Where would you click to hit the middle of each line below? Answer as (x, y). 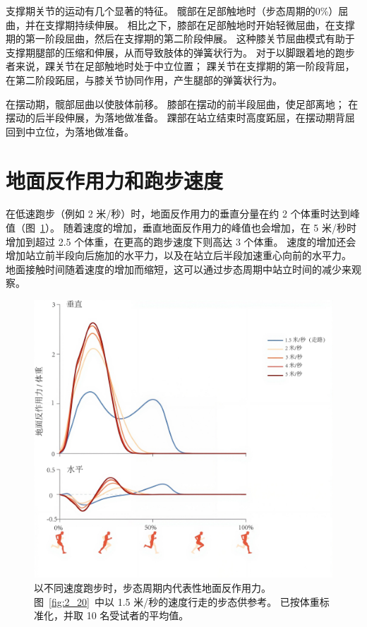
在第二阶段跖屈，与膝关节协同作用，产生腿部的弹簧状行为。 (144, 79)
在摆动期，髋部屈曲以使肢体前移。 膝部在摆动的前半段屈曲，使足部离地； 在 (182, 103)
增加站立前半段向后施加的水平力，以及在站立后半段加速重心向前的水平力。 (179, 255)
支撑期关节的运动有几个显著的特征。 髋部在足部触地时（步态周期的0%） (172, 11)
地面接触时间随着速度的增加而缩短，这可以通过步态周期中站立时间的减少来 (179, 269)
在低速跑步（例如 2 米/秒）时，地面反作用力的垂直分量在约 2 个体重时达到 (178, 214)
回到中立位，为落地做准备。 (70, 131)
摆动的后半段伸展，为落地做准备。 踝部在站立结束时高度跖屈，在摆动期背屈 (180, 118)
